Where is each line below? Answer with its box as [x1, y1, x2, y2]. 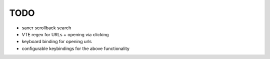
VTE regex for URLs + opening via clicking [21, 31, 109, 37]
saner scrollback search [21, 25, 71, 31]
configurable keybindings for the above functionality [21, 45, 130, 52]
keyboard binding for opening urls [21, 39, 92, 45]
